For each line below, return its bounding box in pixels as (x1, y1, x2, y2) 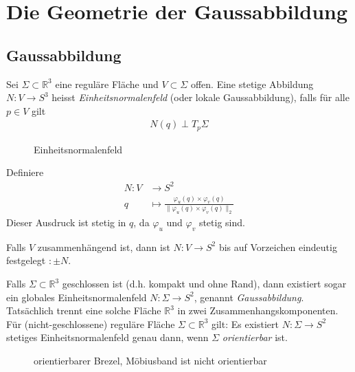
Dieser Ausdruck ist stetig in (6, 215, 126, 230)
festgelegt (6, 253, 46, 267)
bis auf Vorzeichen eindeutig (218, 239, 337, 254)
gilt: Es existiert (211, 316, 279, 331)
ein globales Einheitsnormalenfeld (6, 289, 147, 304)
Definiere (6, 165, 44, 179)
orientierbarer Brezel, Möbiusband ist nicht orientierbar (34, 353, 267, 368)
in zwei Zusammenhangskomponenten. (177, 303, 339, 318)
